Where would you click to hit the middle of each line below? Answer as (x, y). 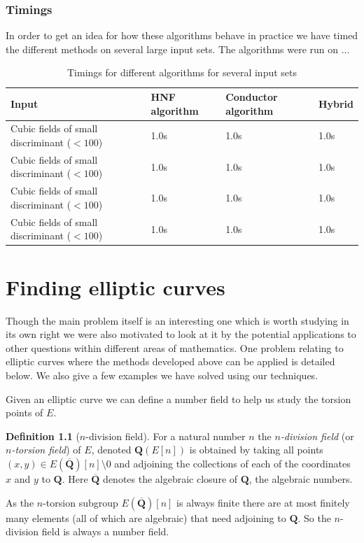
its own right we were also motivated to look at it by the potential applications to (181, 334)
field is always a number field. (105, 531)
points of (24, 412)
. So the (314, 517)
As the (20, 502)
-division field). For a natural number (166, 436)
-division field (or (317, 436)
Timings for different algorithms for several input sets (182, 72)
